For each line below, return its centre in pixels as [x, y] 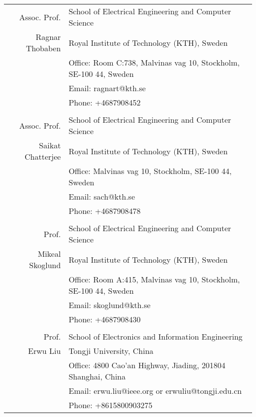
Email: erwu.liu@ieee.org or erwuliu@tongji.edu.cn [155, 391]
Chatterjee [43, 156]
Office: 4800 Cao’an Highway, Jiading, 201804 [147, 365]
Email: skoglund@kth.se [110, 305]
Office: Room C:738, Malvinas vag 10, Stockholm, [154, 62]
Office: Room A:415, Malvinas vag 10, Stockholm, [154, 279]
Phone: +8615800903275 [111, 405]
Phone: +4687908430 [105, 319]
